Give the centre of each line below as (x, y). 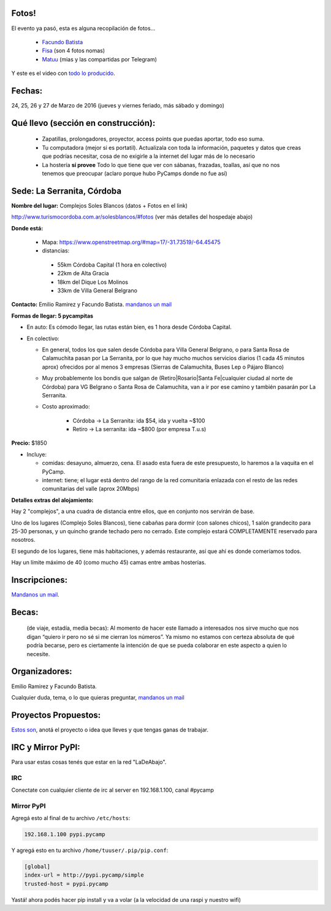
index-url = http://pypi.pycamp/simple (84, 875)
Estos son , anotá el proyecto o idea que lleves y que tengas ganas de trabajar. (110, 729)
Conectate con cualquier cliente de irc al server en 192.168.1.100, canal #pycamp (113, 790)
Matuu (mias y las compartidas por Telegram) (100, 59)
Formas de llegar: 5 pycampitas (52, 316)
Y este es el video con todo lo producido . (63, 73)
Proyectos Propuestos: (56, 715)
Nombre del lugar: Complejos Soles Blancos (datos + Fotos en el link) (100, 205)
